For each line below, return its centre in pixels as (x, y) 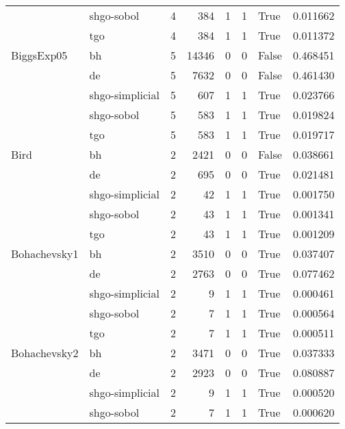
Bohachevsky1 (45, 253)
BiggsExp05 (39, 55)
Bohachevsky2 (45, 353)
